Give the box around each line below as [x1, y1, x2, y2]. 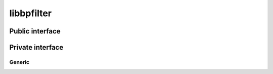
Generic [9, 58, 30, 65]
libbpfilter [9, 8, 52, 19]
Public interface [9, 27, 61, 35]
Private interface [9, 43, 64, 52]
